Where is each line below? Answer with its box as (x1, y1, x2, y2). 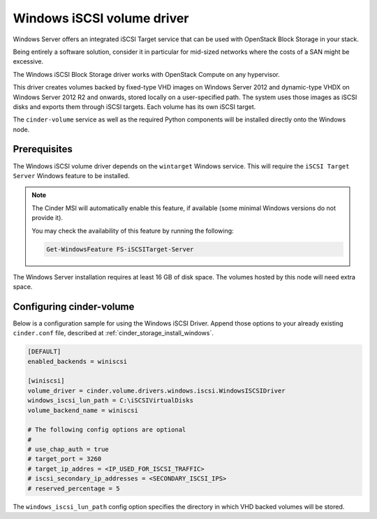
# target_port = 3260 (27, 455, 102, 463)
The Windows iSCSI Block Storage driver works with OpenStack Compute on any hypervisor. (13, 70, 281, 78)
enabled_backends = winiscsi (27, 357, 128, 365)
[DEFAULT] (27, 348, 61, 356)
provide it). (31, 214, 63, 222)
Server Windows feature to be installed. (13, 171, 130, 180)
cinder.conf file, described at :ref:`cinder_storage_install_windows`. (13, 329, 214, 337)
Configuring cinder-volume (13, 300, 135, 312)
